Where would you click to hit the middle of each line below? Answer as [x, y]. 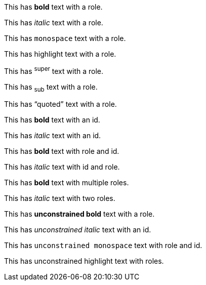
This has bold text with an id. [52, 120]
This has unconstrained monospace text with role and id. [103, 246]
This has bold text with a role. [53, 7]
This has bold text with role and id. [62, 151]
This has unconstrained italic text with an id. [78, 230]
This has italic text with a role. [54, 23]
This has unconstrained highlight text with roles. [84, 261]
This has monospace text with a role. [65, 38]
